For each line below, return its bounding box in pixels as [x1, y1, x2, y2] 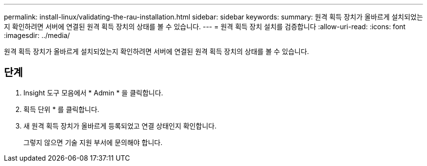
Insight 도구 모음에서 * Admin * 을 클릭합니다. [23, 88, 163, 97]
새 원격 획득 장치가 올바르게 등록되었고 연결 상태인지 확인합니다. [23, 121, 217, 130]
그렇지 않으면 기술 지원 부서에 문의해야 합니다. [23, 138, 163, 147]
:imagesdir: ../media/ [4, 31, 70, 39]
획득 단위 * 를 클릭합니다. [23, 105, 99, 113]
